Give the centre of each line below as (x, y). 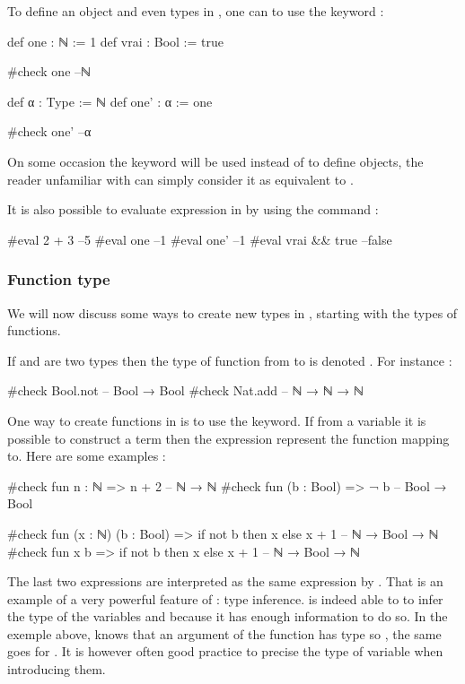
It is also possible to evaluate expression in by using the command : (193, 209)
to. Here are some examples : (87, 456)
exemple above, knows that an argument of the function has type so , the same (224, 633)
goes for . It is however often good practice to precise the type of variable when (225, 651)
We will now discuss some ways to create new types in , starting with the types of (232, 312)
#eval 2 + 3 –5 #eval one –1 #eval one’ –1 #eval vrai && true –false (200, 239)
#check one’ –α (49, 131)
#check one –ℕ (49, 71)
